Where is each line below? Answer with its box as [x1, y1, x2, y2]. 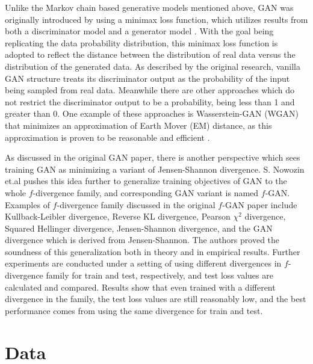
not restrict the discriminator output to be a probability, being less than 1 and [5, 95, 295, 108]
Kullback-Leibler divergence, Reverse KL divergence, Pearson [5, 210, 231, 223]
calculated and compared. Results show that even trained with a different [5, 280, 276, 293]
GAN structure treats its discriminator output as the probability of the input [5, 72, 290, 84]
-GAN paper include [222, 198, 297, 211]
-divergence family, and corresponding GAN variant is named [33, 186, 259, 199]
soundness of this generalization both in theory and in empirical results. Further [5, 245, 300, 258]
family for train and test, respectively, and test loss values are [46, 269, 273, 282]
